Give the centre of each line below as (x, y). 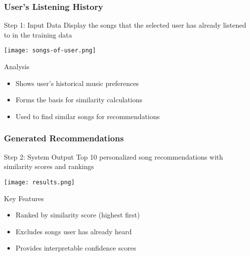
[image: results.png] (40, 182)
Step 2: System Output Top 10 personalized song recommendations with (114, 156)
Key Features (24, 198)
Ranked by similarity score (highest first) (78, 215)
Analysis (17, 66)
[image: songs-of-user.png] (50, 51)
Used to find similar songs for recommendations (88, 116)
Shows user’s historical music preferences (77, 83)
